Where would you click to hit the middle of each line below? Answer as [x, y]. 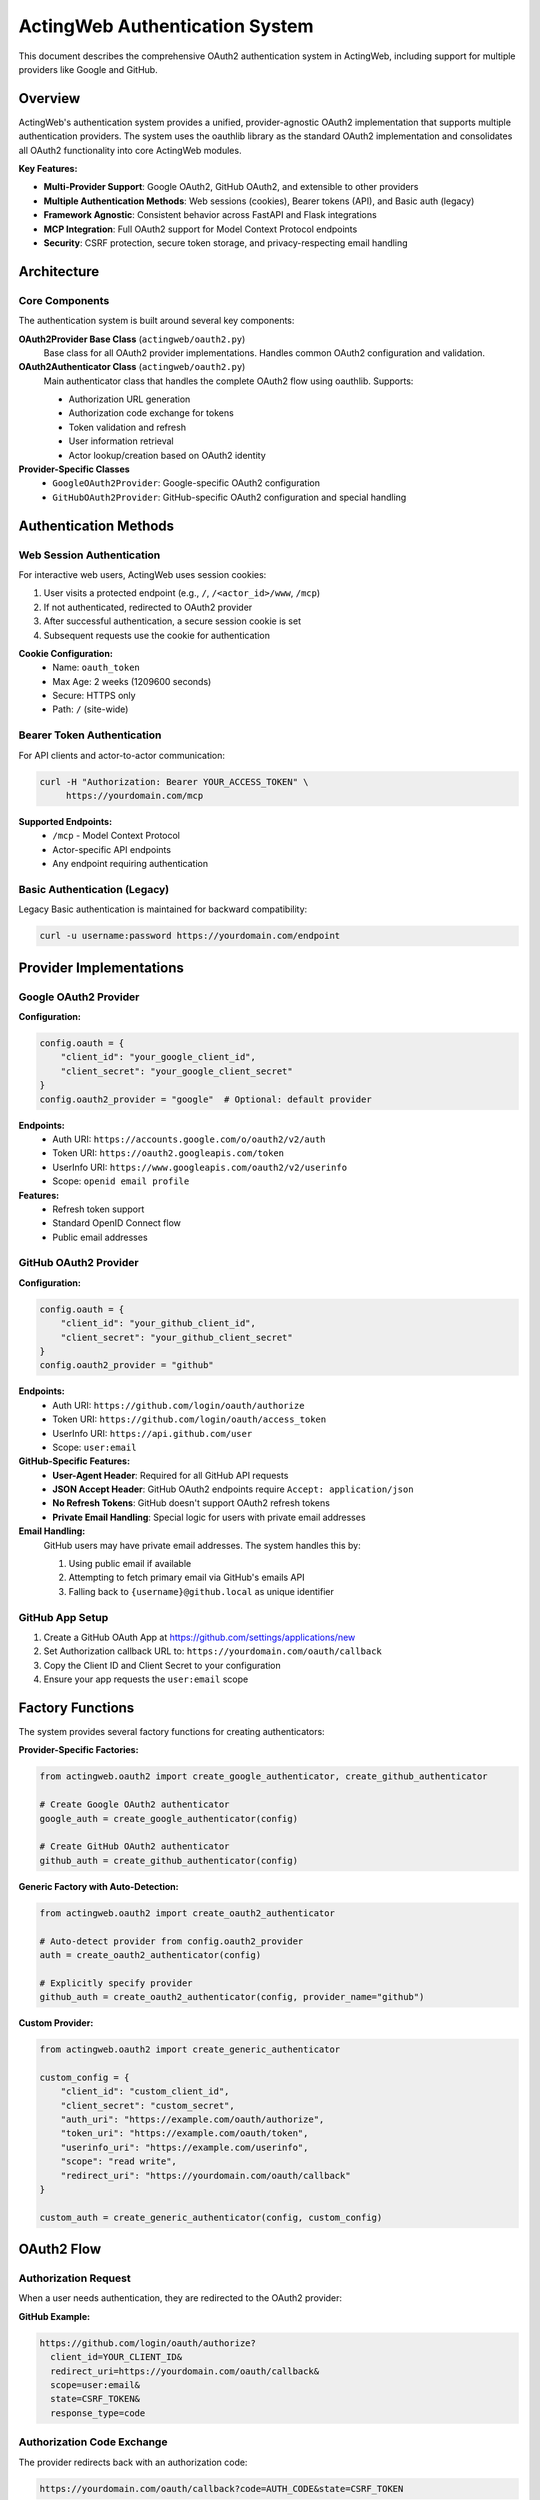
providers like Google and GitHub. [88, 69]
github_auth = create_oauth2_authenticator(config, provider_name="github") [232, 1997]
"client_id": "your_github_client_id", [158, 1323]
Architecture [59, 271]
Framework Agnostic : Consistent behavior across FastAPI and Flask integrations [210, 215]
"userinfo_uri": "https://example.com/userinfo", [184, 2147]
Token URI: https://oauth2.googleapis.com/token [168, 1153]
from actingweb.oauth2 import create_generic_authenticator [190, 2049]
